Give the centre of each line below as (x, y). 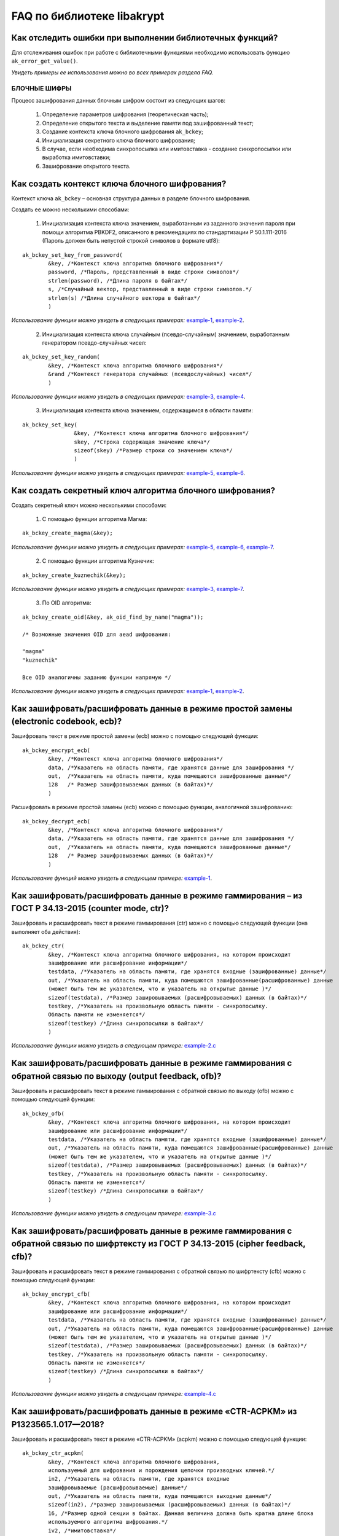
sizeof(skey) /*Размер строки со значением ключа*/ (153, 451)
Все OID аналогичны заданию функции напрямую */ (97, 677)
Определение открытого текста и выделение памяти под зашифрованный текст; (148, 123)
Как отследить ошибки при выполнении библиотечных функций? (145, 38)
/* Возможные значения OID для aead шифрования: (97, 634)
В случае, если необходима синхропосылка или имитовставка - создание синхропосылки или (167, 149)
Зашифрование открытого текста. (86, 166)
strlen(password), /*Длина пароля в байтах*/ (118, 280)
